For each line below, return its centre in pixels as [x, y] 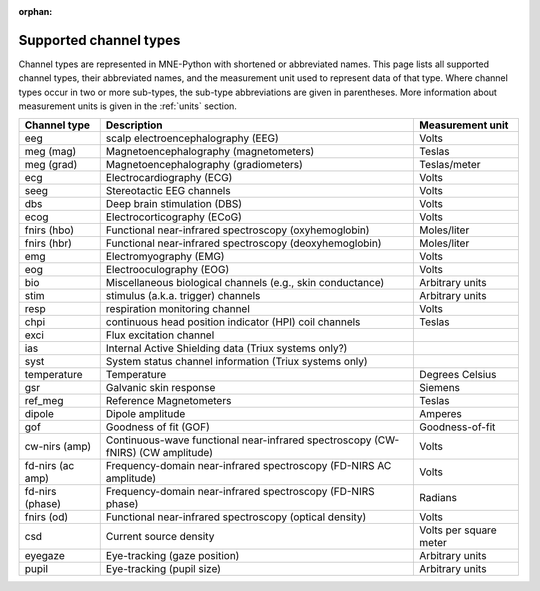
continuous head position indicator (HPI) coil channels [233, 322]
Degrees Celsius [458, 375]
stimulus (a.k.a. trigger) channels [183, 296]
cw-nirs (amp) [58, 447]
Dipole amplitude [145, 414]
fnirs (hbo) [49, 230]
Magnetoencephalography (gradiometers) [204, 165]
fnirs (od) [46, 517]
